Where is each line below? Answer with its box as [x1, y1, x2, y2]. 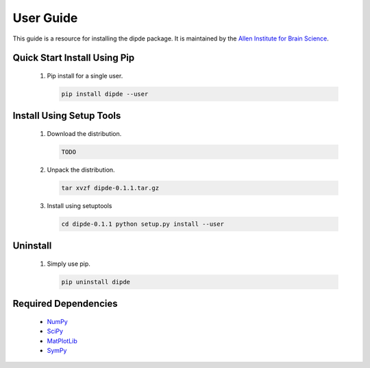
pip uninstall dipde [61, 278, 130, 286]
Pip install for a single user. [47, 71, 123, 80]
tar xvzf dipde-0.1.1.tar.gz [61, 184, 160, 192]
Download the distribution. [47, 129, 122, 137]
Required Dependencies [12, 298, 118, 310]
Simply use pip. [47, 260, 90, 268]
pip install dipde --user [61, 90, 149, 97]
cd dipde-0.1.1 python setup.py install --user [61, 220, 224, 228]
